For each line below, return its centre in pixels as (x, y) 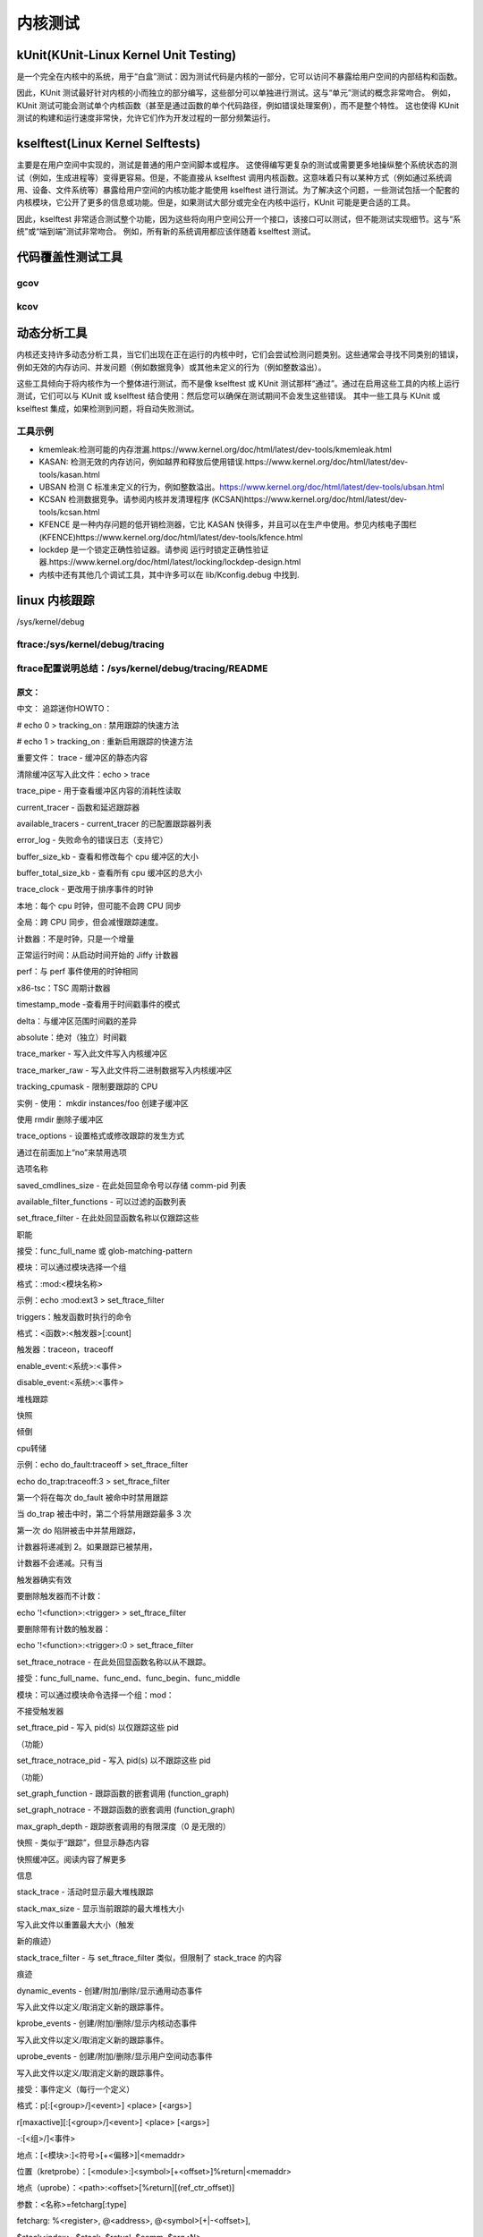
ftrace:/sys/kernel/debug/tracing (90, 644)
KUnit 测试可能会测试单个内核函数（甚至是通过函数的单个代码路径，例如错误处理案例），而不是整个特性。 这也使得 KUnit (238, 105)
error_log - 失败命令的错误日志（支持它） (92, 840)
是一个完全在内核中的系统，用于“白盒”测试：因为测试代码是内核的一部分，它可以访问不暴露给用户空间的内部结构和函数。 (239, 77)
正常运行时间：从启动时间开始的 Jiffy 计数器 (97, 955)
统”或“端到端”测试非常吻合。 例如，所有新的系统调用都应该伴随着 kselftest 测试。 (166, 232)
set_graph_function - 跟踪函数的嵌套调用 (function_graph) (123, 1793)
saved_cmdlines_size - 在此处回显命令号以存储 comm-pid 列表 (131, 1185)
